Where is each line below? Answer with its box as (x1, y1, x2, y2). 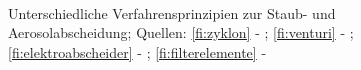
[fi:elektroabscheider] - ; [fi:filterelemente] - (8, 41, 267, 62)
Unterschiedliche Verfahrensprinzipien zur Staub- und (8, 2, 336, 23)
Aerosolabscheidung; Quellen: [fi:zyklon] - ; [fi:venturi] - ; (8, 22, 354, 43)
